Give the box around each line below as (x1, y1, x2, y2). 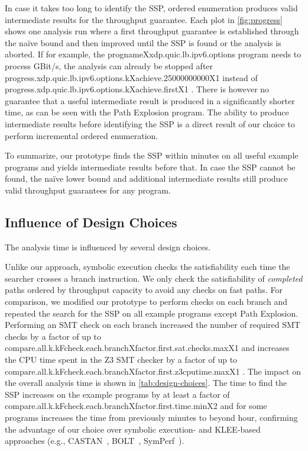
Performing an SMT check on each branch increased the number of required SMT (5, 318, 300, 331)
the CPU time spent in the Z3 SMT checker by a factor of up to (5, 353, 238, 366)
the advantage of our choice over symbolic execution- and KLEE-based (5, 423, 261, 435)
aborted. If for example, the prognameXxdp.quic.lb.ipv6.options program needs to (5, 48, 301, 60)
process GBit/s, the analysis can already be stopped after (5, 59, 213, 72)
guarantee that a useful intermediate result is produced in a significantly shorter (5, 94, 295, 107)
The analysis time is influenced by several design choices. (5, 240, 211, 253)
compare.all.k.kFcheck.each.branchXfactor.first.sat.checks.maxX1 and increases (5, 342, 290, 354)
